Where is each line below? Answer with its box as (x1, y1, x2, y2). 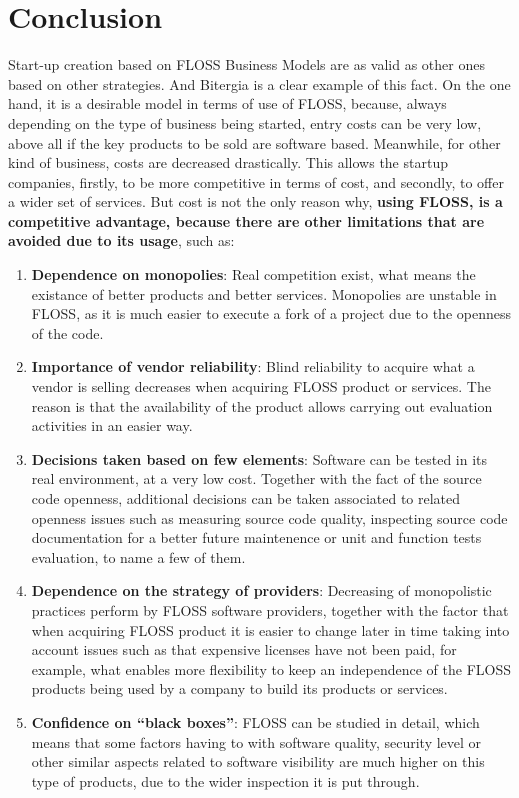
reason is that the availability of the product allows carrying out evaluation (31, 395, 493, 416)
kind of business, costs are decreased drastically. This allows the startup (8, 152, 448, 173)
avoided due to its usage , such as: (8, 230, 235, 251)
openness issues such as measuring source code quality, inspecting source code (31, 507, 508, 528)
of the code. (31, 322, 104, 343)
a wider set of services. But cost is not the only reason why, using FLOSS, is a (8, 191, 503, 212)
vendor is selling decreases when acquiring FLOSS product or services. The (31, 376, 491, 397)
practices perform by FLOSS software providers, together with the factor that (31, 599, 509, 620)
